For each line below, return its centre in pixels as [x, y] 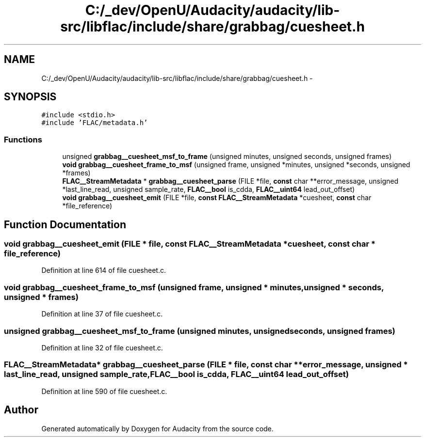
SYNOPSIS [30, 97]
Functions [23, 139]
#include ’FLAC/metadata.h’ [95, 123]
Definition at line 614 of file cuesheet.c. [104, 270]
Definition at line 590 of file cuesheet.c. [104, 391]
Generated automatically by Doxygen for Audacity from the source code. [157, 428]
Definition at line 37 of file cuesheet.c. [102, 314]
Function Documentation [65, 224]
